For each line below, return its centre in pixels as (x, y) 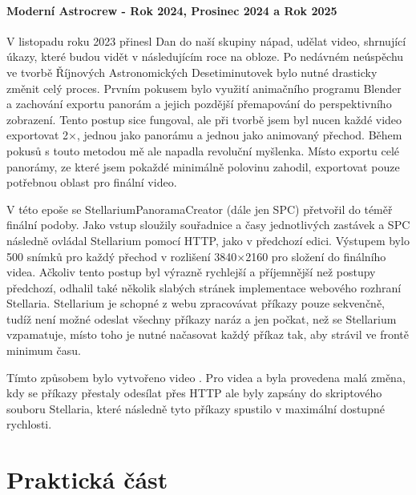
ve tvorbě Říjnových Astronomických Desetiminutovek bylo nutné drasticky (192, 72)
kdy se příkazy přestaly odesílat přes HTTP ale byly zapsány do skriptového (194, 393)
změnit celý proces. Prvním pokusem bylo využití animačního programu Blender (204, 88)
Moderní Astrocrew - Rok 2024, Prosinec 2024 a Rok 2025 (172, 10)
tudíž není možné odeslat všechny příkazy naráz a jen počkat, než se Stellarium (202, 318)
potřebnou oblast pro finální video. (92, 182)
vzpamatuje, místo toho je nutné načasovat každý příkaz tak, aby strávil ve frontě (208, 334)
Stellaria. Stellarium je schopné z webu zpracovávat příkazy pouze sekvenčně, (196, 303)
